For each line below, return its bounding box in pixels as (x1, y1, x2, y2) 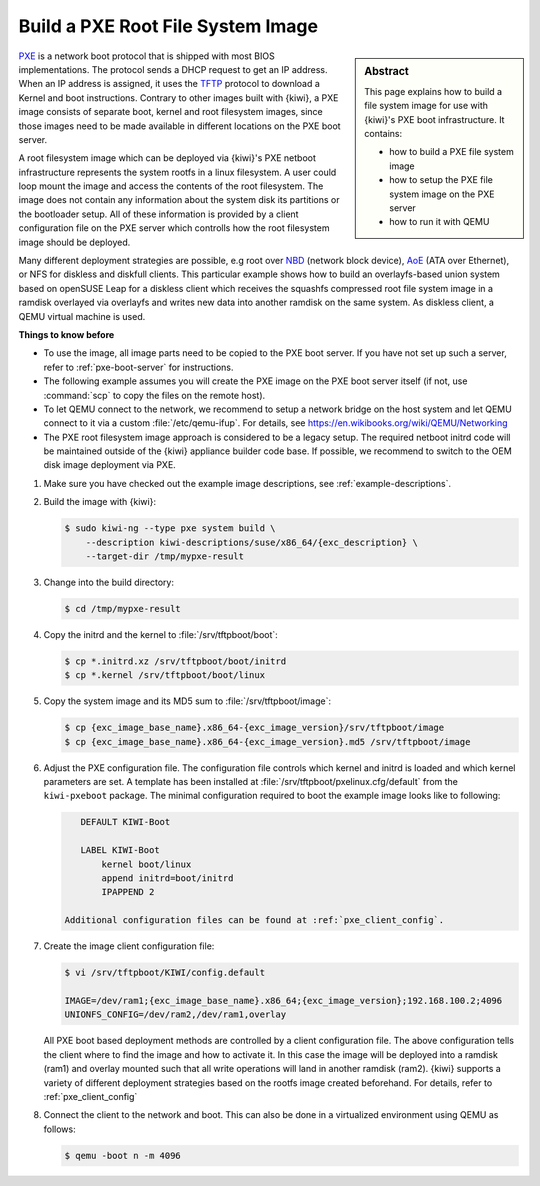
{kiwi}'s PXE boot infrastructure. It (364, 113, 505, 125)
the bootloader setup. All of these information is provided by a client (18, 208, 299, 220)
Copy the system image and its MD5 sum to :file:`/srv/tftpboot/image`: (43, 695, 332, 707)
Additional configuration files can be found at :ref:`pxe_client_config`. (64, 915, 445, 926)
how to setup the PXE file (389, 174, 494, 186)
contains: (364, 127, 403, 139)
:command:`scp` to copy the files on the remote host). (43, 389, 266, 401)
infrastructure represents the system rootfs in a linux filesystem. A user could (18, 166, 337, 178)
